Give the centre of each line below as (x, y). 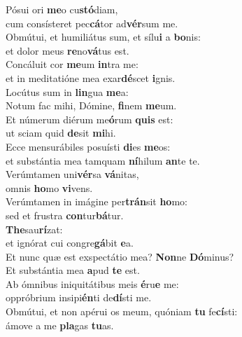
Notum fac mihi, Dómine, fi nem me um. (91, 105)
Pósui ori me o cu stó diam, (62, 9)
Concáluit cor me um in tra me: (72, 64)
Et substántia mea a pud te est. (73, 270)
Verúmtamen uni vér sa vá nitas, (72, 174)
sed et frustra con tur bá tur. (65, 215)
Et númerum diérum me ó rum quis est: (90, 119)
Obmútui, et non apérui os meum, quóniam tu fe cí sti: (122, 311)
